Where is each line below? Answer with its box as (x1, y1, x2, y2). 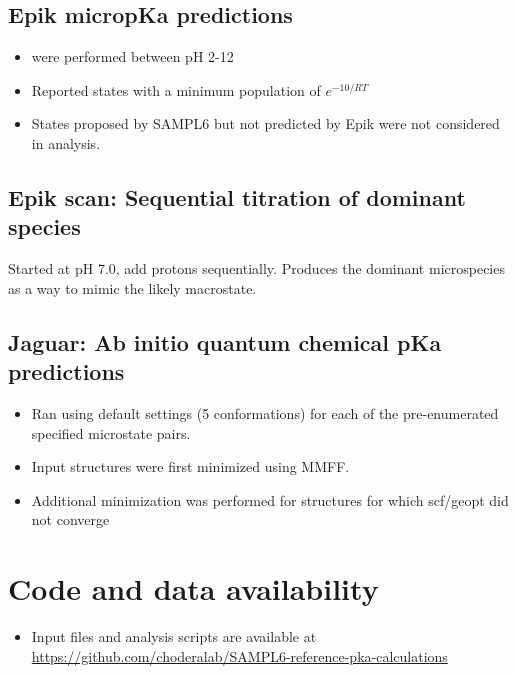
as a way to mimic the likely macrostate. (8, 277, 257, 298)
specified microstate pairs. (31, 422, 191, 443)
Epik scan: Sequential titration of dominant (8, 181, 466, 212)
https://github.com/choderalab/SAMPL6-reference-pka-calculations (31, 645, 448, 666)
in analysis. (31, 132, 101, 153)
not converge (31, 509, 110, 530)
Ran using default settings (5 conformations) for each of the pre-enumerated (31, 402, 499, 423)
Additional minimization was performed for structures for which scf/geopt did (31, 489, 509, 510)
